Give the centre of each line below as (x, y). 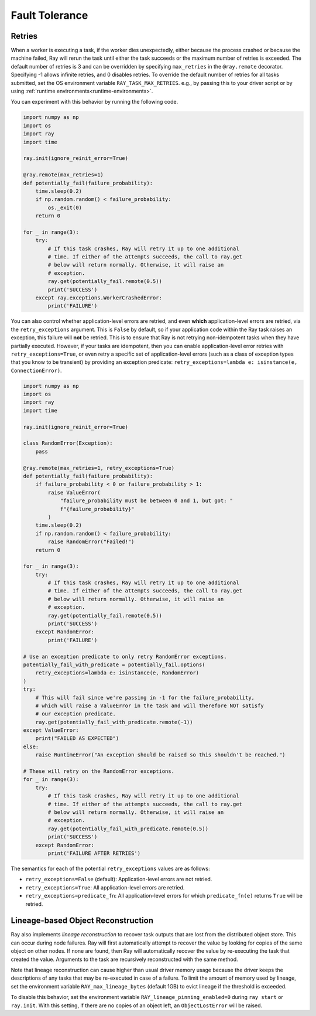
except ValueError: (51, 730)
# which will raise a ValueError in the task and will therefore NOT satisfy (150, 705)
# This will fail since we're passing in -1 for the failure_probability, (145, 698)
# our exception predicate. (76, 714)
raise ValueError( (74, 492)
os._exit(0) (65, 207)
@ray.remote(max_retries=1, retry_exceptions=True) (99, 468)
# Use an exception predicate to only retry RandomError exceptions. (125, 657)
